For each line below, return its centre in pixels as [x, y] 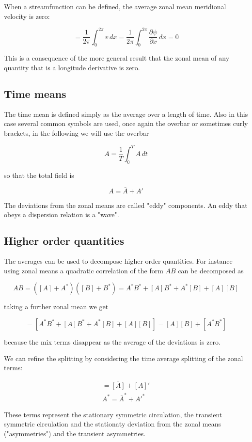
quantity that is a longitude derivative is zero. [72, 68]
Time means [35, 94]
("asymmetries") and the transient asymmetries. [75, 433]
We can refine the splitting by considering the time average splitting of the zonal [124, 358]
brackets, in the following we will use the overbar [77, 133]
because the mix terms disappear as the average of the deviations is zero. [112, 341]
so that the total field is [39, 175]
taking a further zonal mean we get [56, 307]
